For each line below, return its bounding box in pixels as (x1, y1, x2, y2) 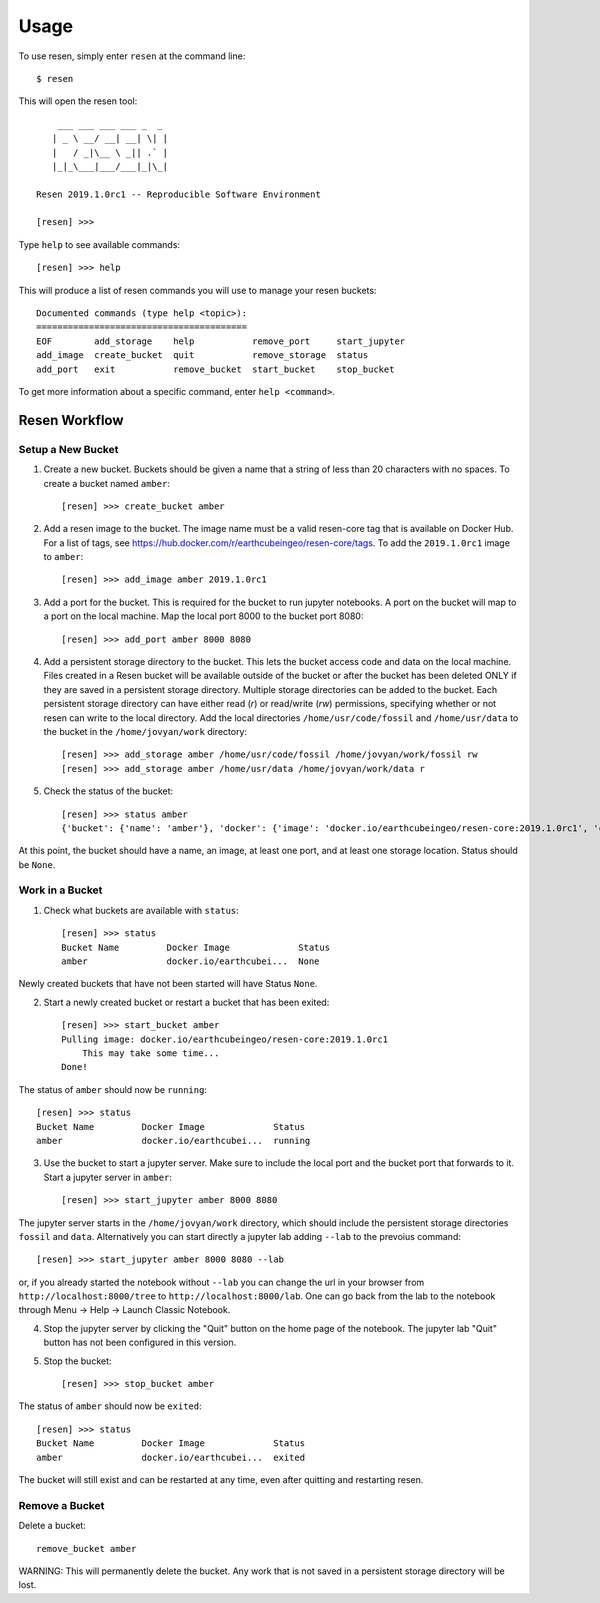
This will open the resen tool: (18, 95, 138, 107)
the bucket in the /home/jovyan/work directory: (43, 725, 248, 737)
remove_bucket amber (36, 1543, 137, 1554)
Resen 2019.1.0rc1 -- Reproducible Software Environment (36, 188, 322, 200)
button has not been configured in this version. (43, 1336, 237, 1349)
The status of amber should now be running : (18, 1083, 207, 1095)
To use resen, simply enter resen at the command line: (18, 50, 246, 62)
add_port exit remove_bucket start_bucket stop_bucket (36, 363, 395, 375)
